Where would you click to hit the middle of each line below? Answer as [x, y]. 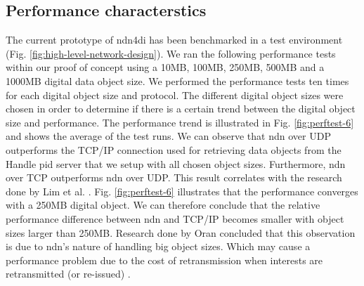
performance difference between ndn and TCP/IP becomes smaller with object [175, 218]
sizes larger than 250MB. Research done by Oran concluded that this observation [181, 232]
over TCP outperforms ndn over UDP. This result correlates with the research [174, 177]
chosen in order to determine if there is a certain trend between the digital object [181, 109]
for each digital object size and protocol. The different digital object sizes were [175, 95]
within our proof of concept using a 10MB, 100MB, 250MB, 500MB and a [165, 67]
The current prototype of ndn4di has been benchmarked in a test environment [174, 40]
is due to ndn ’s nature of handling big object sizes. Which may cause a [158, 246]
